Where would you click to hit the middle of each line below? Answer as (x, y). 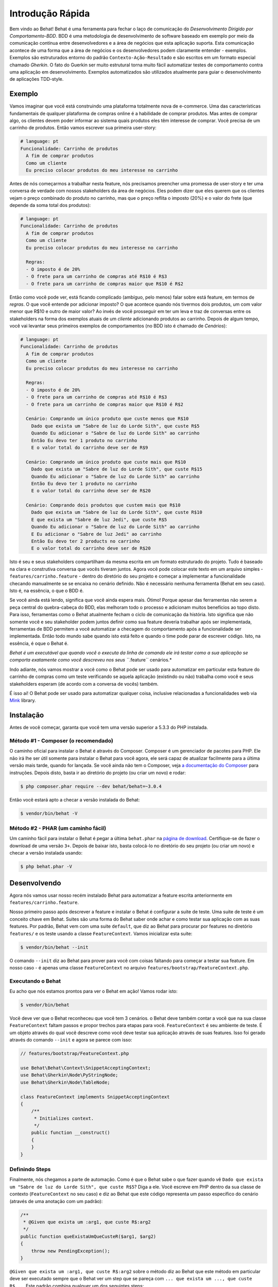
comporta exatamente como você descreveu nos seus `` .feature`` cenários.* (91, 660)
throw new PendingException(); (71, 1251)
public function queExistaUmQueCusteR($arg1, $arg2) (88, 1236)
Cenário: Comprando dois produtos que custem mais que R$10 (103, 505)
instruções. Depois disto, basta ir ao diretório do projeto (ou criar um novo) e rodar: (98, 773)
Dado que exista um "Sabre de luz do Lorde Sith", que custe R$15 (117, 469)
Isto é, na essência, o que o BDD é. (47, 590)
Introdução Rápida (50, 13)
